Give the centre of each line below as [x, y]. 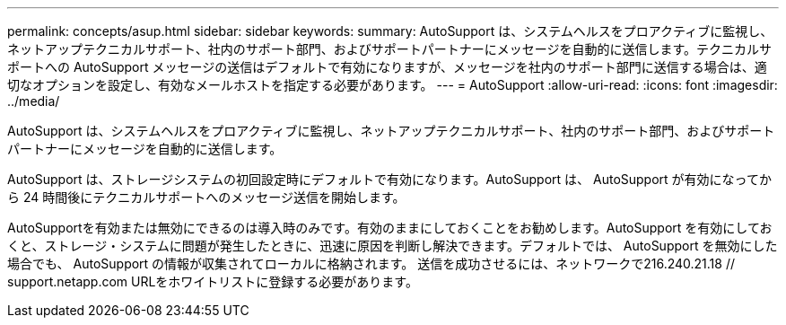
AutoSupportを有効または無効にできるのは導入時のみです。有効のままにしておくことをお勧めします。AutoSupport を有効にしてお [390, 228]
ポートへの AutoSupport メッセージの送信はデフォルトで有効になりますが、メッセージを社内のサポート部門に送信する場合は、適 [387, 67]
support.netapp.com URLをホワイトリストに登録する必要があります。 [213, 281]
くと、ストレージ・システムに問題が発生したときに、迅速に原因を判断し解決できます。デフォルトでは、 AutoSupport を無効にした [393, 246]
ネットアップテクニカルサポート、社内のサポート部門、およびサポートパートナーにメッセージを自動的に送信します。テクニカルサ [390, 49]
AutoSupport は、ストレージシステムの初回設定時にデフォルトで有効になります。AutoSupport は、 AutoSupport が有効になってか [389, 179]
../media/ [34, 101]
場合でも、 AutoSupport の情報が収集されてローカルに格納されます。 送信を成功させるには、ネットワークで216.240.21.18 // [371, 264]
